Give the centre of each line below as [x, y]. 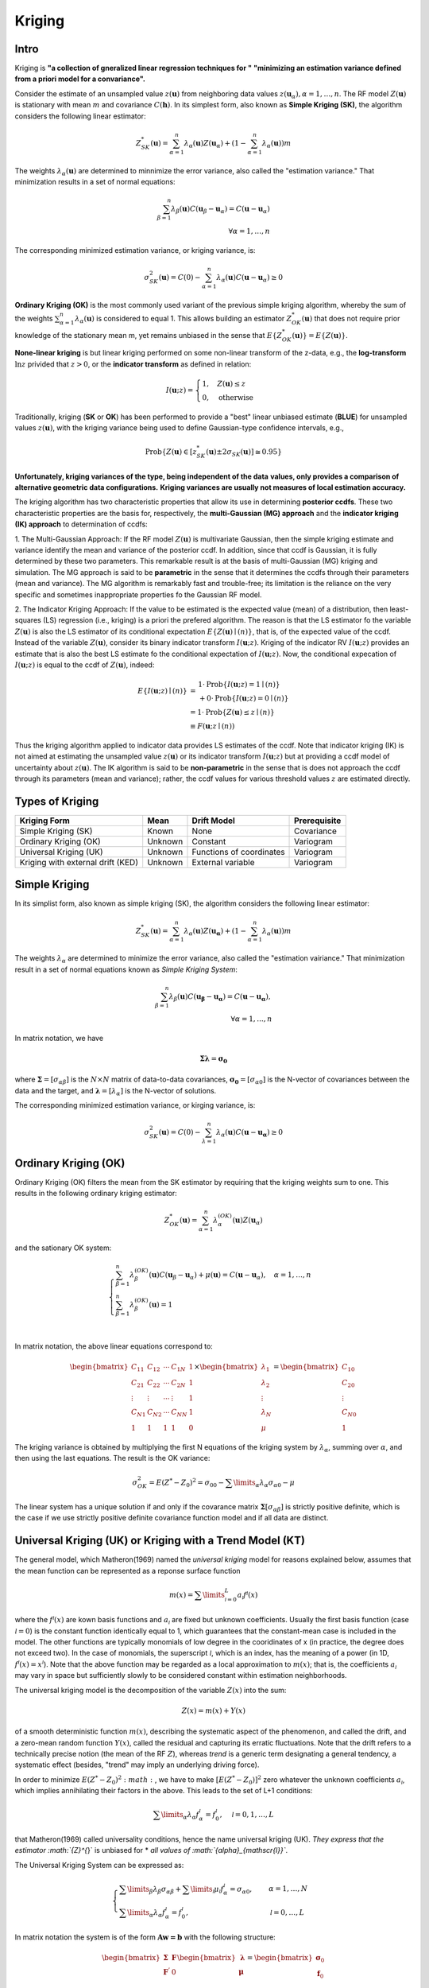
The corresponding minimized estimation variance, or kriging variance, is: [135, 250]
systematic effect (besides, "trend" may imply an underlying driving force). [137, 1765]
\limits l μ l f [207, 1890]
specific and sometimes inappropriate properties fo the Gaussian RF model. [138, 594]
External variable [223, 862]
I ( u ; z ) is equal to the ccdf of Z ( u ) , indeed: [85, 665]
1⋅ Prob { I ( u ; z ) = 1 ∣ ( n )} [239, 685]
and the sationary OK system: [63, 1248]
